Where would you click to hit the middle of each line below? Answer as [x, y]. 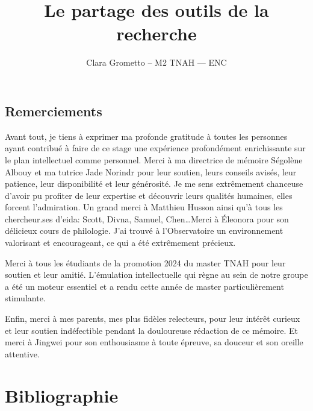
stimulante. [25, 298]
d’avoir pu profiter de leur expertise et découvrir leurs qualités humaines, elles [149, 195]
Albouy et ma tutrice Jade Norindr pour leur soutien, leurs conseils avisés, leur [151, 171]
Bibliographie [62, 395]
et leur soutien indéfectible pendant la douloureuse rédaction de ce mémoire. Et [152, 330]
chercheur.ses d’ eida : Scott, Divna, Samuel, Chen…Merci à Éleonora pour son [147, 218]
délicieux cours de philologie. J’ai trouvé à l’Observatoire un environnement [144, 231]
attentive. [22, 353]
